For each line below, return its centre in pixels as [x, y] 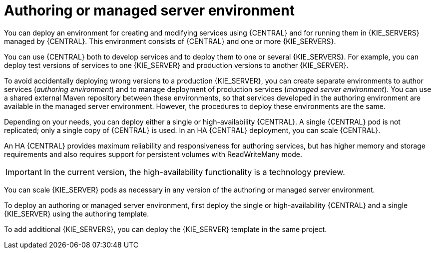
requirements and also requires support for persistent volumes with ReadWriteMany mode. [153, 154]
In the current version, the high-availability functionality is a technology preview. [194, 172]
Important [24, 172]
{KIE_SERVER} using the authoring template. [77, 213]
